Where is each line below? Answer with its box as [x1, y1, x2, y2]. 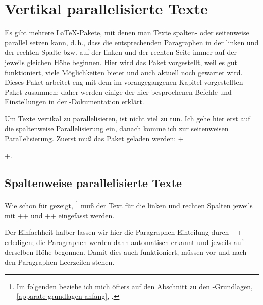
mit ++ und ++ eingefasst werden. [5, 210, 115, 220]
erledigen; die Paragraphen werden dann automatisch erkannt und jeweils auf [5, 236, 243, 247]
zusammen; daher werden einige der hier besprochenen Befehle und [24, 86, 232, 97]
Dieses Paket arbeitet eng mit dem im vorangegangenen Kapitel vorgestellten [5, 77, 243, 87]
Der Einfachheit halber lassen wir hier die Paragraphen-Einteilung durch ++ [5, 227, 242, 237]
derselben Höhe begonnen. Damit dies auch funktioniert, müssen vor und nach [5, 247, 247, 257]
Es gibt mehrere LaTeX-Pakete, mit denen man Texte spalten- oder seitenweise [5, 27, 249, 38]
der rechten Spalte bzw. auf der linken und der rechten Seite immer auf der [5, 47, 237, 57]
